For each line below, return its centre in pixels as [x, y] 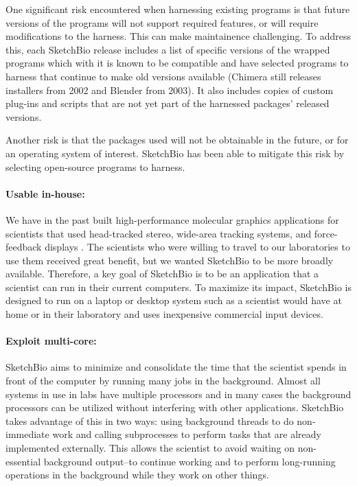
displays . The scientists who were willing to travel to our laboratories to [197, 247]
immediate [27, 434]
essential [23, 461]
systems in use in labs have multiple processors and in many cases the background [178, 394]
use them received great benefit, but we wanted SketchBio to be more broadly [170, 260]
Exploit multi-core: [51, 341]
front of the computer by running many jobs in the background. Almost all [163, 381]
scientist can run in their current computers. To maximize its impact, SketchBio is [178, 287]
